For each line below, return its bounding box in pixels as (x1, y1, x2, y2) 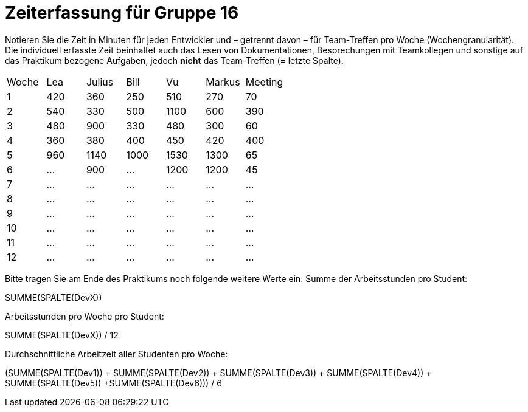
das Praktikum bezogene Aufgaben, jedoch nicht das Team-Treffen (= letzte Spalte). (5, 55, 344, 66)
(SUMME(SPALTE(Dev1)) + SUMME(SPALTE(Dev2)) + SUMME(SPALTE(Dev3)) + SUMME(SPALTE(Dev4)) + (5, 367, 432, 378)
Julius (86, 75, 114, 88)
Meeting (245, 75, 283, 88)
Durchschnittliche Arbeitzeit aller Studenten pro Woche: (5, 348, 228, 359)
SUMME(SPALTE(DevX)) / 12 (5, 329, 119, 340)
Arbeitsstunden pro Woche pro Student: (5, 311, 164, 321)
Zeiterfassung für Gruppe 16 (5, 2, 239, 23)
